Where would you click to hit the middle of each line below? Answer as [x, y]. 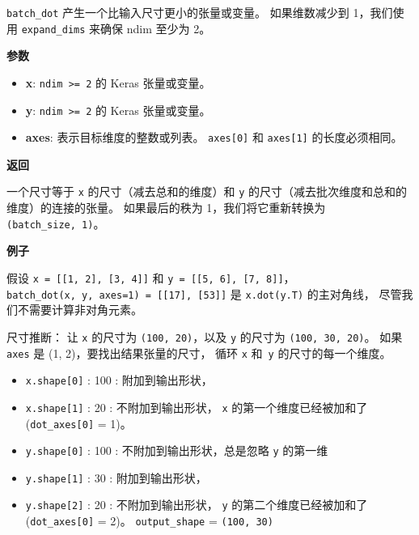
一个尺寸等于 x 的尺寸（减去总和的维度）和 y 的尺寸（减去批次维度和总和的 [207, 191]
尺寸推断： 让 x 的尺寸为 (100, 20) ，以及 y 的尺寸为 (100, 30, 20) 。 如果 [205, 336]
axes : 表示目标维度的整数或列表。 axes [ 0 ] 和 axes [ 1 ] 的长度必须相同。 [214, 137]
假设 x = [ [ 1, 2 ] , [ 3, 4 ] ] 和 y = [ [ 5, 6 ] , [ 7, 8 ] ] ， [151, 277]
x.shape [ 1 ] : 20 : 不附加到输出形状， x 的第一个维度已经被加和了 [197, 407]
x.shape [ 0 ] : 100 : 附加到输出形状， [119, 380]
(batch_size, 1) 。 [56, 223]
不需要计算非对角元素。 [80, 310]
